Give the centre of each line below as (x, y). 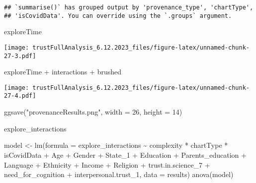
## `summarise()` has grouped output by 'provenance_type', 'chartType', (129, 7)
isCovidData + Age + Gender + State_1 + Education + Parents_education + (125, 154)
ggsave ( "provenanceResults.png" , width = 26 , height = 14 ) (93, 112)
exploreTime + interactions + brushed (63, 72)
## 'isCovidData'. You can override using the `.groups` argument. (118, 16)
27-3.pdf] (20, 56)
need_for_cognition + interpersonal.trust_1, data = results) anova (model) (119, 174)
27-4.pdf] (20, 96)
